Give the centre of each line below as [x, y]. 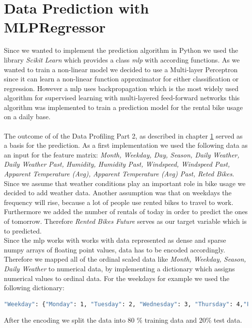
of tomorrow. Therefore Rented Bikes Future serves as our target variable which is [125, 221]
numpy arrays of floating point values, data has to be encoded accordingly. [115, 249]
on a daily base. [27, 117]
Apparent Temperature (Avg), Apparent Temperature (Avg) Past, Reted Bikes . [119, 174]
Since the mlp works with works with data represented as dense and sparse [115, 240]
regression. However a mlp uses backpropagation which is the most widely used [121, 88]
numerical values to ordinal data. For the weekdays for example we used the [117, 278]
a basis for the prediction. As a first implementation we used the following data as [126, 145]
